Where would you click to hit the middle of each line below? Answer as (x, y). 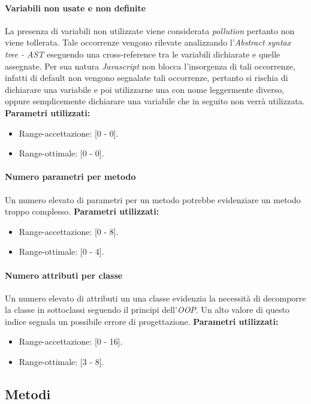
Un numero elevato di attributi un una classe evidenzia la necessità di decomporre (155, 298)
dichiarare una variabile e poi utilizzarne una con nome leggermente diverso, (145, 89)
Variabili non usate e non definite (76, 7)
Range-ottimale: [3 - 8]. (61, 362)
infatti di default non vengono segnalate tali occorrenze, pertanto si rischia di (147, 78)
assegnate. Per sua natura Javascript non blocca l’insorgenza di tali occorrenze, (150, 66)
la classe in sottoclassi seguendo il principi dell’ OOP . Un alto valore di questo (147, 310)
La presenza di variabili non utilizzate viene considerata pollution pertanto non (150, 30)
